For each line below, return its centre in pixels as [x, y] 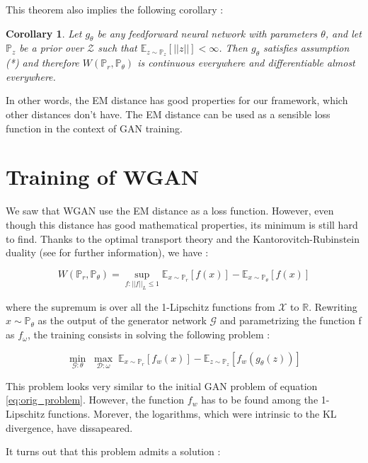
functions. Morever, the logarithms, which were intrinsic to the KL [192, 414]
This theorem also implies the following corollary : [115, 9]
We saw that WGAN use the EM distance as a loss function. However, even [170, 211]
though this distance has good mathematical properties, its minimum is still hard [182, 224]
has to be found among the [260, 400]
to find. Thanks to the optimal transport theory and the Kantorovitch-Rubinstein [183, 238]
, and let [343, 33]
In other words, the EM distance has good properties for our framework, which [177, 100]
